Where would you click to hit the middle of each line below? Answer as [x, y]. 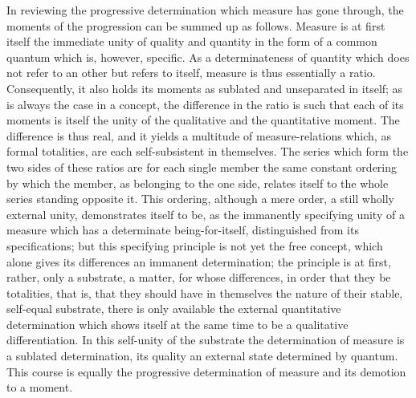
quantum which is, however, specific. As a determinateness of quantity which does [208, 57]
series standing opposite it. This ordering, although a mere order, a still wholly [200, 199]
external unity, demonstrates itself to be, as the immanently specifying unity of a [206, 214]
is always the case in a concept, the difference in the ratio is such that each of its [205, 104]
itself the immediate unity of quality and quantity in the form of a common [192, 41]
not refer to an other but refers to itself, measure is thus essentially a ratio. [191, 73]
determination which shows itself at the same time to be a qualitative [177, 324]
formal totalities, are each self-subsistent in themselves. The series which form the [208, 151]
